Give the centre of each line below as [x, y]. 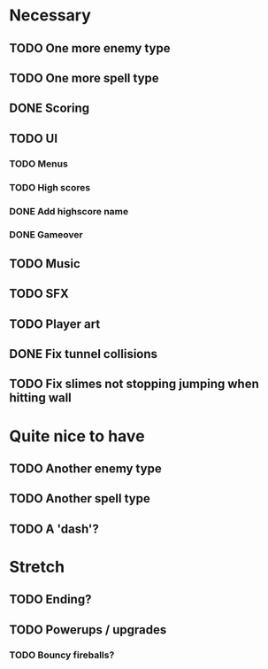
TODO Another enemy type [85, 468]
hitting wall [41, 398]
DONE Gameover [46, 235]
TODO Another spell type [80, 498]
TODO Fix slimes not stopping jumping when [134, 384]
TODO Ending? [50, 599]
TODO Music [45, 264]
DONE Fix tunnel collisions [83, 354]
